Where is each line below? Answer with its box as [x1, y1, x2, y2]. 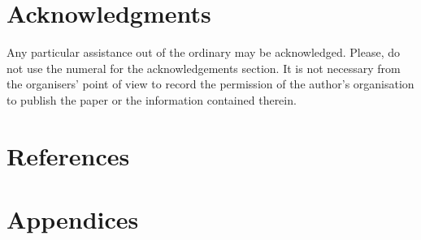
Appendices [7, 203, 139, 236]
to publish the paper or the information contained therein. [7, 91, 297, 108]
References [7, 139, 130, 172]
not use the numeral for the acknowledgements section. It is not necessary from [7, 59, 401, 76]
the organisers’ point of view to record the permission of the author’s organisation [7, 75, 414, 92]
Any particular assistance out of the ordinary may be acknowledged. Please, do [7, 44, 401, 61]
